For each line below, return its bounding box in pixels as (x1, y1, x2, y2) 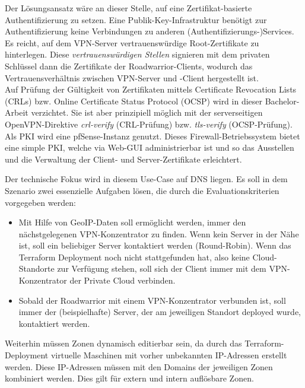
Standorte (18, 262, 55, 275)
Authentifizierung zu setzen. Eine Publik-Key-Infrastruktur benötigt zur (5, 13, 267, 26)
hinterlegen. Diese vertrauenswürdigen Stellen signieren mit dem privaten (5, 48, 270, 61)
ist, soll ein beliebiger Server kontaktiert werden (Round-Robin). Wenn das (18, 239, 291, 252)
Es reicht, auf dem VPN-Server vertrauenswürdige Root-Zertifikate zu (5, 36, 259, 49)
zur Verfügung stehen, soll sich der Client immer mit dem (57, 262, 266, 275)
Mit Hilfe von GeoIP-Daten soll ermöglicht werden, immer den (18, 216, 246, 228)
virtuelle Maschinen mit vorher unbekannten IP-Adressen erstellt (50, 349, 287, 361)
